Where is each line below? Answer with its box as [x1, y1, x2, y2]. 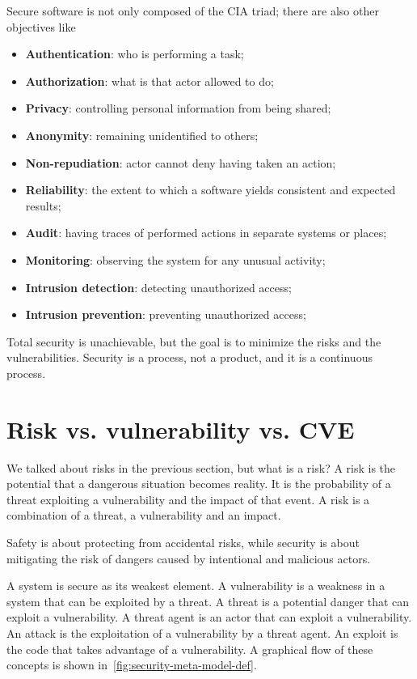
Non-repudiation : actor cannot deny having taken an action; [25, 154, 336, 171]
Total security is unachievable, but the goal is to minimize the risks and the [6, 333, 381, 350]
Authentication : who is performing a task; [25, 45, 244, 62]
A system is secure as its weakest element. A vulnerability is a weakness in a [6, 577, 385, 594]
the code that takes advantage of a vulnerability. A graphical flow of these [6, 640, 373, 657]
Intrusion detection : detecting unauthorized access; [25, 278, 292, 295]
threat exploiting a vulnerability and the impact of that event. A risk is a [6, 490, 370, 507]
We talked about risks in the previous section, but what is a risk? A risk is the [6, 459, 396, 476]
